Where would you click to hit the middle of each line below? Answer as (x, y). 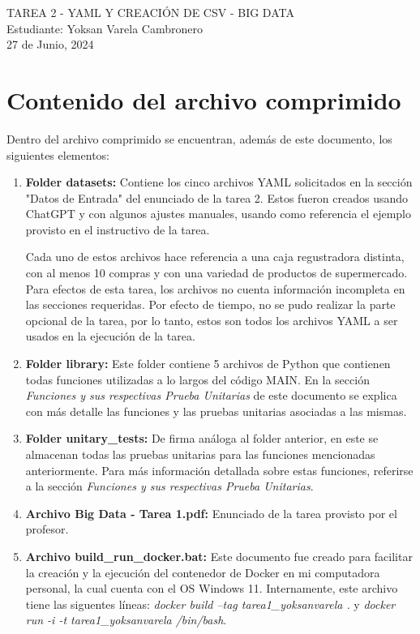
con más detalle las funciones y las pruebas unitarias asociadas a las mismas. (216, 411)
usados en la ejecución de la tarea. (110, 336)
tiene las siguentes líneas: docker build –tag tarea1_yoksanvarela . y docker (210, 604)
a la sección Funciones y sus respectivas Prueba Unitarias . (169, 486)
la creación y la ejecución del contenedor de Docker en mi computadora (203, 572)
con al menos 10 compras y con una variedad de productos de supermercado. (216, 273)
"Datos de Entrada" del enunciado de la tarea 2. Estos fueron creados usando (217, 197)
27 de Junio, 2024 (50, 44)
